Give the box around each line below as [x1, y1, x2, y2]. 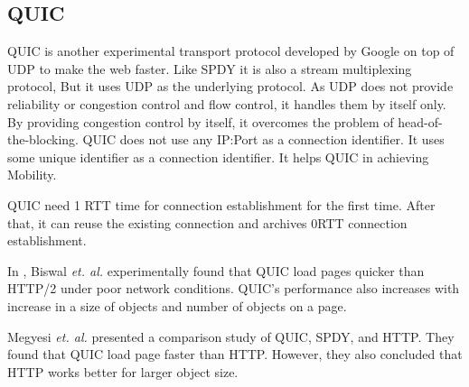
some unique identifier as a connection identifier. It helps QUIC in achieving [7, 147, 429, 166]
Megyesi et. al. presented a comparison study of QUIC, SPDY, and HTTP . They [7, 327, 455, 346]
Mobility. [7, 165, 57, 184]
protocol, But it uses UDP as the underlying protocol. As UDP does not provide [7, 77, 454, 96]
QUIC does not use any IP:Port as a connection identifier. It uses [82, 130, 445, 149]
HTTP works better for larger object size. [7, 362, 239, 381]
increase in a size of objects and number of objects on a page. [7, 296, 347, 315]
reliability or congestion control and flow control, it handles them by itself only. [7, 94, 446, 113]
